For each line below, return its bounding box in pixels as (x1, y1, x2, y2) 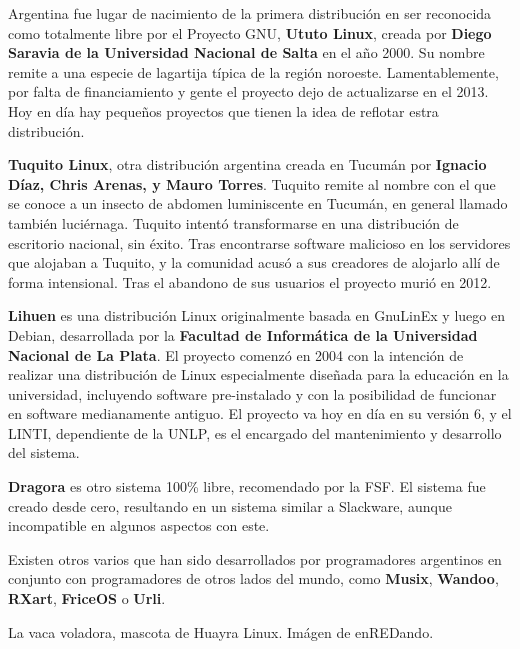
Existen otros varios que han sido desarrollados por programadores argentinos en (8, 548, 502, 569)
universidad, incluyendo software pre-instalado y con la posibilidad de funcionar (8, 383, 497, 404)
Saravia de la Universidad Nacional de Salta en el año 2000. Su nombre (8, 42, 485, 63)
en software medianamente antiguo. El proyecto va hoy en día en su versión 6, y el (8, 403, 512, 424)
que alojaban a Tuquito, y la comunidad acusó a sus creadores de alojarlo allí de (8, 252, 500, 273)
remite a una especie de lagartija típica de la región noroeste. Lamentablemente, (8, 61, 499, 82)
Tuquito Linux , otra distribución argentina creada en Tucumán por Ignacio (8, 154, 487, 175)
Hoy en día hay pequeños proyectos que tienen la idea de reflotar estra (8, 100, 439, 121)
